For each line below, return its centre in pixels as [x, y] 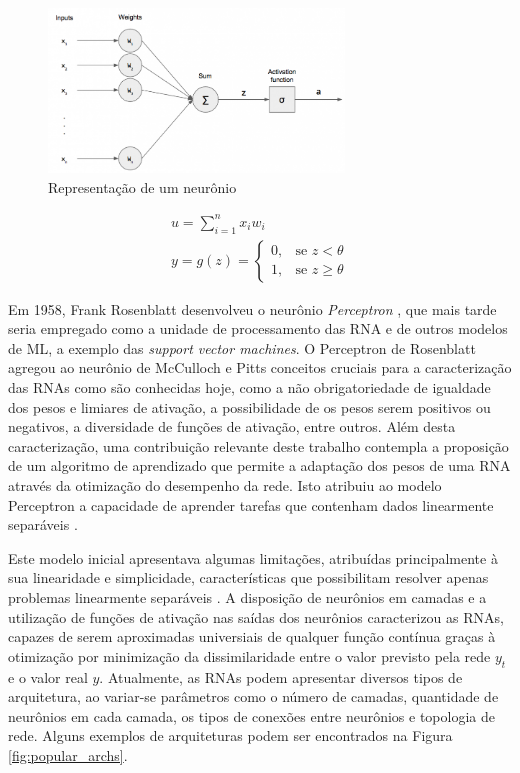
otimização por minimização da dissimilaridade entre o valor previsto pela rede [249, 655]
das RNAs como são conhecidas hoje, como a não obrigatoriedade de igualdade [249, 387]
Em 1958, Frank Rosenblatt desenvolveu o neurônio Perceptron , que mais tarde [252, 308]
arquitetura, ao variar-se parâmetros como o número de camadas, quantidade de [253, 696]
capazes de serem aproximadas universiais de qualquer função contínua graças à [252, 636]
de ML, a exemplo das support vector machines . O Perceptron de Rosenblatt [242, 347]
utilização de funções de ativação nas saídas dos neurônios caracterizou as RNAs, [256, 616]
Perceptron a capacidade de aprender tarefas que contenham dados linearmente [251, 504]
